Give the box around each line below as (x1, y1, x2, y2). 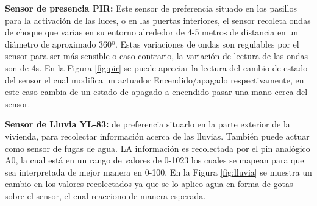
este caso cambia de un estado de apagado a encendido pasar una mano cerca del (5, 85, 308, 98)
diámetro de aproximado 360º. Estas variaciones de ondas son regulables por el (5, 37, 299, 50)
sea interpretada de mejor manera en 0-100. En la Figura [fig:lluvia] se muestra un (5, 165, 312, 178)
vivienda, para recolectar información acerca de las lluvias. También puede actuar (5, 129, 310, 142)
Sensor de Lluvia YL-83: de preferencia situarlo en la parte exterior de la (5, 118, 290, 130)
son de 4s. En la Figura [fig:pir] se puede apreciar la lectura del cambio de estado (5, 61, 308, 74)
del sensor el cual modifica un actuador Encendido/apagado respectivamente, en (5, 73, 304, 86)
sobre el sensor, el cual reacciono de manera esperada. (5, 189, 206, 202)
